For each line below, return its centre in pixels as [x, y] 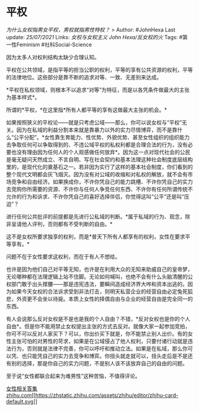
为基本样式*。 [23, 97]
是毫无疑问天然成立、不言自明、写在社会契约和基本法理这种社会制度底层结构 [99, 159]
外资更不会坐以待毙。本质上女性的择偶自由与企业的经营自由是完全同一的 [105, 299]
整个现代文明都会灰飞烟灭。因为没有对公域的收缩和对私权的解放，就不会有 [97, 174]
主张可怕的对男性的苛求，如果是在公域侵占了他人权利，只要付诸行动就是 [99, 341]
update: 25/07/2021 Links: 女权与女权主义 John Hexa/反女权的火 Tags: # [94, 37]
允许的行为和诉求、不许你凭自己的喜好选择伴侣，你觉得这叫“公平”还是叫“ [95, 196]
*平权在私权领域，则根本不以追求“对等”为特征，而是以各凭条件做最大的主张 [98, 90]
